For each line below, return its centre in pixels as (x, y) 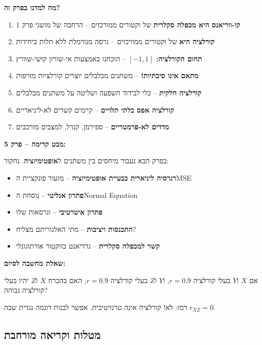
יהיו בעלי (16, 280)
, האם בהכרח (67, 280)
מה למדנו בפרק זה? (32, 7)
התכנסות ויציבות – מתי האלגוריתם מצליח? (76, 229)
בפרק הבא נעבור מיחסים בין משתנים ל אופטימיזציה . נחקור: (86, 161)
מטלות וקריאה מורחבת (52, 334)
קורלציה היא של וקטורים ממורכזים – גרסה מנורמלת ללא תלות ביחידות (115, 41)
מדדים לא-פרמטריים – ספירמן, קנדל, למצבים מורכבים (92, 127)
